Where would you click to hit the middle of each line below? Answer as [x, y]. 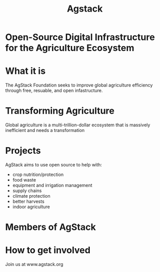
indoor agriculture [31, 207]
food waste [24, 180]
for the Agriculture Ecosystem [70, 48]
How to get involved [48, 250]
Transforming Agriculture [60, 111]
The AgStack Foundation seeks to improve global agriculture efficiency [79, 85]
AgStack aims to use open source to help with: [54, 165]
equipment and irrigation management [52, 185]
